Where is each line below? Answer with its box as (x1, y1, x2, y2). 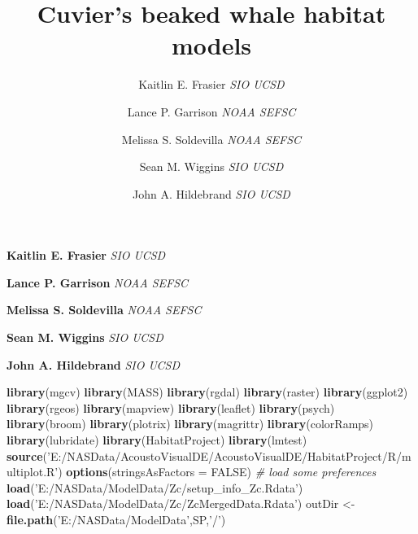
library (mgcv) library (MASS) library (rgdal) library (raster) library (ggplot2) (7, 383, 408, 400)
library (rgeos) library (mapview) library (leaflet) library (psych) (7, 399, 335, 416)
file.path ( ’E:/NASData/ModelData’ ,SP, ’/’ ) (7, 511, 226, 527)
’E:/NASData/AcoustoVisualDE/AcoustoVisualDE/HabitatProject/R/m (46, 447, 411, 464)
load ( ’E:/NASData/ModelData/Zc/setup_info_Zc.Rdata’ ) (7, 479, 303, 496)
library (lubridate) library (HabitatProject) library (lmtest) (7, 431, 307, 449)
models (171, 28, 252, 62)
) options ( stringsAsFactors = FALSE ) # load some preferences (58, 463, 377, 480)
